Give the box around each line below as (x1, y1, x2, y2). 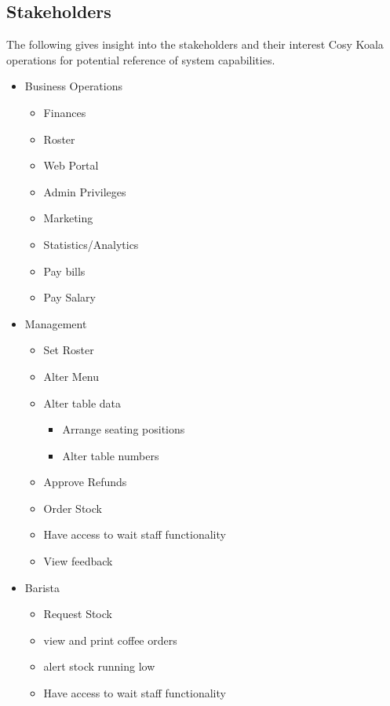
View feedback (43, 553, 113, 569)
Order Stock (43, 499, 102, 516)
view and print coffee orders (43, 631, 177, 648)
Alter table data (43, 394, 122, 411)
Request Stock (43, 605, 112, 622)
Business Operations (24, 78, 123, 94)
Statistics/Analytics (43, 236, 139, 252)
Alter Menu (43, 368, 100, 384)
